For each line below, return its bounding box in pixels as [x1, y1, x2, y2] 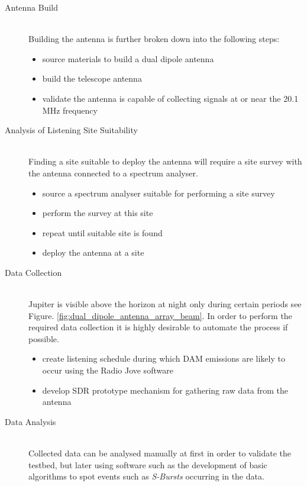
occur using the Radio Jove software [42, 364, 173, 376]
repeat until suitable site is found [42, 226, 163, 239]
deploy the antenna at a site [42, 246, 144, 259]
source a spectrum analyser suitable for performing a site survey [42, 186, 275, 199]
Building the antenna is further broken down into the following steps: [28, 33, 280, 45]
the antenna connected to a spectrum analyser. [28, 166, 198, 179]
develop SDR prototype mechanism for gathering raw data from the [42, 384, 289, 396]
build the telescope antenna [42, 72, 142, 85]
